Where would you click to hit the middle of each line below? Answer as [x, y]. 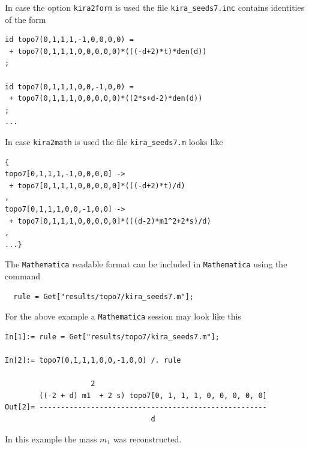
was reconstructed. [147, 439]
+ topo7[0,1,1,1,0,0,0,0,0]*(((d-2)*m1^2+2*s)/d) [110, 221]
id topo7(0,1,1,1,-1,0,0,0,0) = [69, 40]
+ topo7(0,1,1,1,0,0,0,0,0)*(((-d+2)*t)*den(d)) [108, 51]
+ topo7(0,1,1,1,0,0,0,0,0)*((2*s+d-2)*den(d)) [106, 99]
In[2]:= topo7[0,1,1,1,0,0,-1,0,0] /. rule [93, 361]
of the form [25, 19]
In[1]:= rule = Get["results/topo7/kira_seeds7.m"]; [112, 337]
